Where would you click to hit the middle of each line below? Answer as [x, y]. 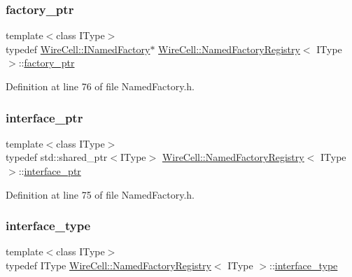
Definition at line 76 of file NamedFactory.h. [100, 86]
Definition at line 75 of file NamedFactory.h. [100, 194]
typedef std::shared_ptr [57, 157]
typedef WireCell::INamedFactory [78, 49]
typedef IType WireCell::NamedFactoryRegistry [108, 265]
